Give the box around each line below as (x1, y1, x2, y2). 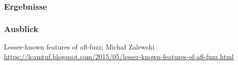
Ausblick (4, 22, 39, 34)
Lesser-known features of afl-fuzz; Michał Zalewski (4, 42, 155, 52)
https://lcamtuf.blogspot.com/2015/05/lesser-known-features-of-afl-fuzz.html (4, 51, 234, 61)
